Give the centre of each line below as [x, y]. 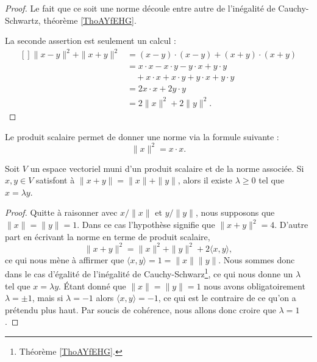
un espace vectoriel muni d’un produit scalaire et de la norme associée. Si [167, 168]
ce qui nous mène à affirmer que [65, 259]
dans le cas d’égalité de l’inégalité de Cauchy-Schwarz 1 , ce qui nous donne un [149, 273]
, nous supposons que [235, 212]
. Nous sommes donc [257, 259]
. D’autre [291, 224]
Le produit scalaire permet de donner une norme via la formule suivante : [142, 136]
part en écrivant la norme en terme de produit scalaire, [108, 236]
